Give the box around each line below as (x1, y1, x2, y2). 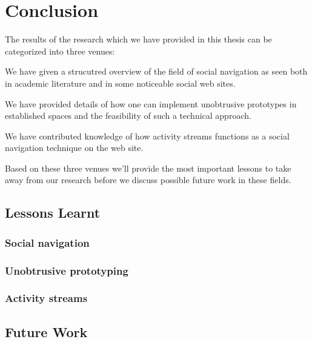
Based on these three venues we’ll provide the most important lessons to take (5, 161, 291, 174)
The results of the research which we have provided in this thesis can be (5, 33, 272, 45)
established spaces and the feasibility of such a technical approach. (5, 109, 251, 122)
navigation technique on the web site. (5, 141, 144, 154)
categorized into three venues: (5, 44, 115, 57)
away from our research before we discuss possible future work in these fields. (5, 173, 291, 186)
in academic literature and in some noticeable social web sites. (5, 76, 236, 89)
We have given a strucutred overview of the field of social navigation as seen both (5, 65, 308, 78)
